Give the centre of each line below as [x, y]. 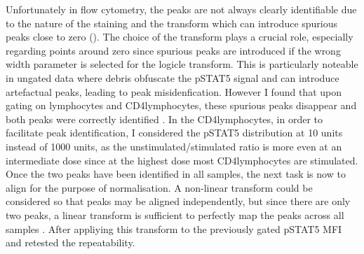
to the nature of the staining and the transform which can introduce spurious [172, 23]
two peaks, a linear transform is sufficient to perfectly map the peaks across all [175, 214]
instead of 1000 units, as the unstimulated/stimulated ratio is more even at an [174, 146]
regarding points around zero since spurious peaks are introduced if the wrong [173, 50]
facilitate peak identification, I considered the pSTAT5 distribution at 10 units [174, 133]
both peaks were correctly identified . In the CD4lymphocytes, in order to [164, 119]
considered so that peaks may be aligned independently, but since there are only [178, 201]
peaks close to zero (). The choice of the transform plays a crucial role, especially [180, 37]
